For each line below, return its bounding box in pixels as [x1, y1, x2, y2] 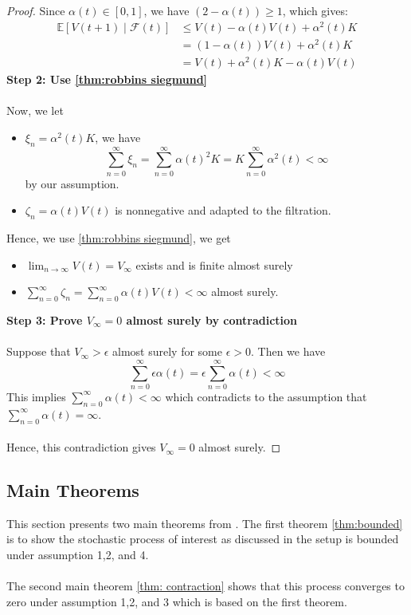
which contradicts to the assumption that [165, 388, 367, 404]
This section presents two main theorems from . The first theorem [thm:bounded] [6, 514, 403, 531]
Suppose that [6, 343, 71, 360]
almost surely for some [112, 343, 222, 360]
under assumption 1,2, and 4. [6, 546, 149, 563]
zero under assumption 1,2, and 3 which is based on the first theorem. [6, 593, 347, 609]
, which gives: [282, 2, 348, 18]
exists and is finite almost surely [135, 256, 293, 273]
